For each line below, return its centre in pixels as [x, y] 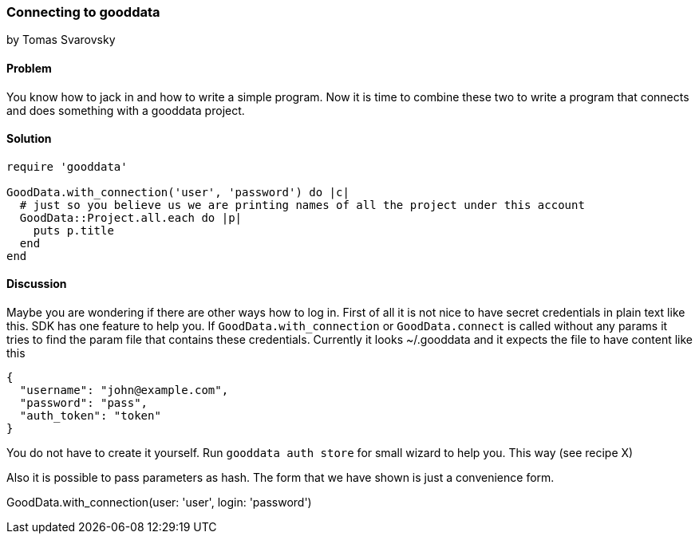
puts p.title [73, 230]
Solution [29, 139]
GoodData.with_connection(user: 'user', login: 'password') [159, 503]
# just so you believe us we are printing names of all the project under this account [302, 205]
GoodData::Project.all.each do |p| [131, 217]
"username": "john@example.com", [124, 390]
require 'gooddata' [67, 166]
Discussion [37, 284]
